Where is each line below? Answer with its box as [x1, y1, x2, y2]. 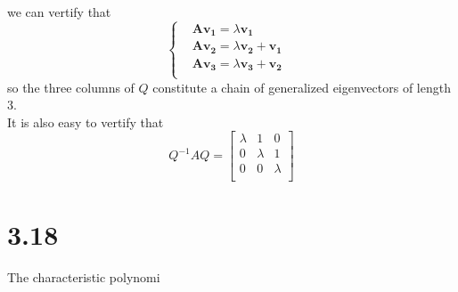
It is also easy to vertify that [7, 112, 164, 131]
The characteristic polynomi [7, 267, 160, 286]
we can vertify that [7, 3, 111, 20]
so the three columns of [7, 77, 135, 96]
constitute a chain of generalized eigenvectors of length [152, 77, 451, 96]
